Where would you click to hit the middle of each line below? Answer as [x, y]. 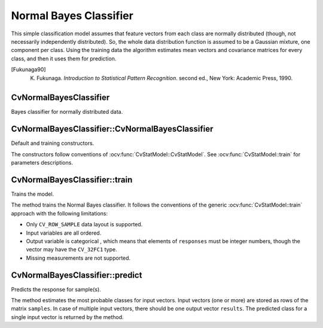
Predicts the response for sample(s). [56, 289]
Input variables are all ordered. [64, 233]
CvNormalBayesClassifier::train [72, 180]
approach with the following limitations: [59, 213]
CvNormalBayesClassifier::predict [77, 275]
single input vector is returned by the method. [67, 317]
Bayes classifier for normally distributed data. [67, 112]
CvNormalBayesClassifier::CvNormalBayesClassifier [112, 129]
